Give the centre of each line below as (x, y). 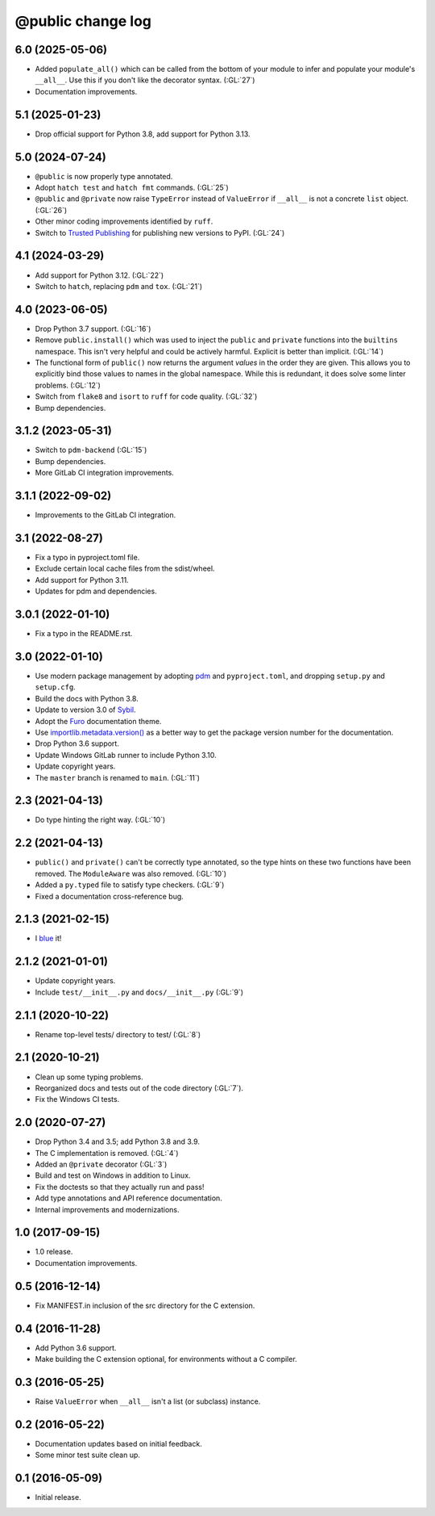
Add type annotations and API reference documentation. (129, 1198)
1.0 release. (54, 1252)
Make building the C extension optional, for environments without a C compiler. (166, 1359)
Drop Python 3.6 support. (77, 743)
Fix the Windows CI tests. (77, 1099)
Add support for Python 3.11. (82, 580)
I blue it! (48, 938)
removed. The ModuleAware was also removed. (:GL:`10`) (131, 873)
